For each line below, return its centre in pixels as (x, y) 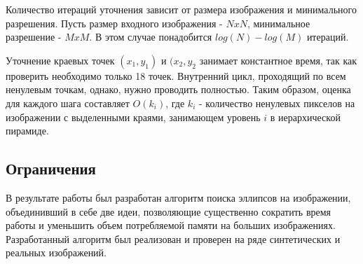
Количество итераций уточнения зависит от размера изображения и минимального (181, 9)
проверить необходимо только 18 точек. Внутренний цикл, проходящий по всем (176, 75)
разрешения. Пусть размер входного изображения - (114, 23)
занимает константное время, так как (278, 60)
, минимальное (279, 23)
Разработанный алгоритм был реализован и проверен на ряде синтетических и (173, 238)
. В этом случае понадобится (151, 37)
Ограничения (51, 168)
